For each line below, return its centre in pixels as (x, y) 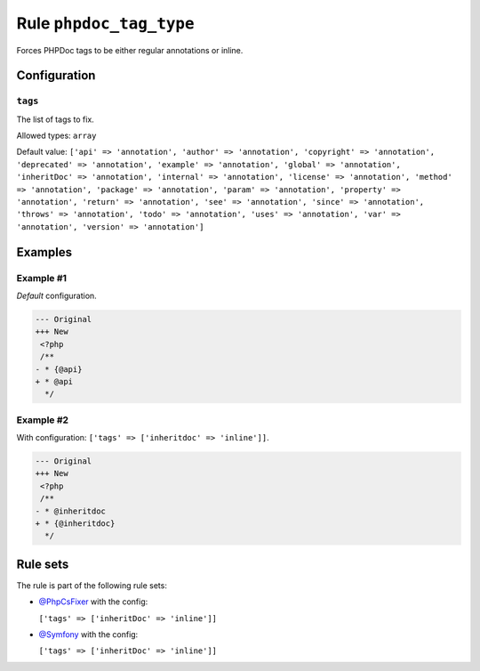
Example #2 (43, 420)
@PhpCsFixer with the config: (93, 602)
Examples (44, 252)
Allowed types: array (56, 136)
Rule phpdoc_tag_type (105, 23)
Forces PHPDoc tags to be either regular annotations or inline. (130, 50)
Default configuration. (56, 295)
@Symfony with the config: (88, 635)
